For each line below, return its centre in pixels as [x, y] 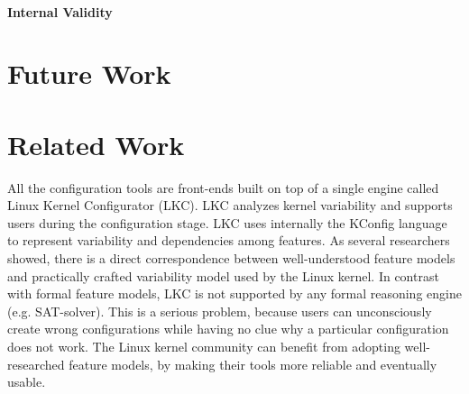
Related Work [96, 144]
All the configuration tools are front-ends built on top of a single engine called [223, 187]
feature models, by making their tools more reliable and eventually [253, 364]
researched [36, 364]
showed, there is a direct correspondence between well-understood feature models [231, 258]
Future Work [89, 73]
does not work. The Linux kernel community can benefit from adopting [204, 347]
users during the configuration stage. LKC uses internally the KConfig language [227, 222]
